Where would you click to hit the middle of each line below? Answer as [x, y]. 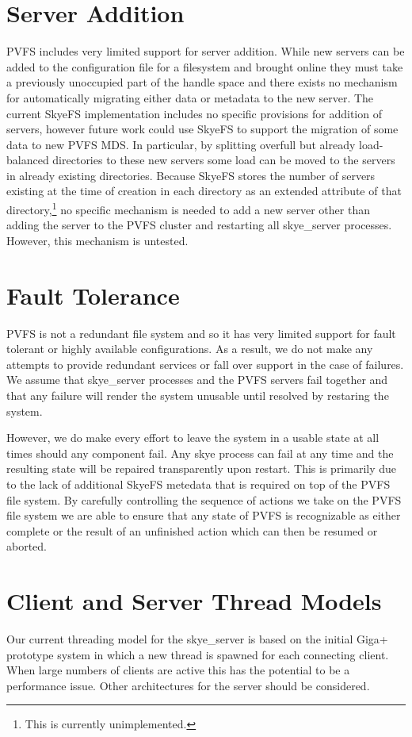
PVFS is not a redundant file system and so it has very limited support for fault [201, 333]
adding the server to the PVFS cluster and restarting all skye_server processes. [199, 225]
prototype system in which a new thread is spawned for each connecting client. [198, 654]
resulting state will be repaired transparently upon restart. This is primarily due [202, 468]
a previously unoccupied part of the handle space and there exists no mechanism [202, 82]
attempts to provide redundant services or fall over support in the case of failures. [205, 364]
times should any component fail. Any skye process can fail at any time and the [200, 453]
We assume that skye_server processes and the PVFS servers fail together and [197, 380]
